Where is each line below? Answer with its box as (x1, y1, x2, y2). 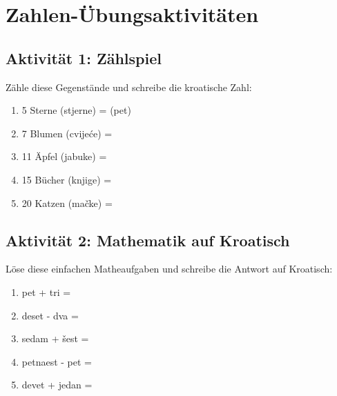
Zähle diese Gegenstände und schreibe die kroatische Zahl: (6, 79, 252, 94)
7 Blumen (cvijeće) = (21, 126, 113, 140)
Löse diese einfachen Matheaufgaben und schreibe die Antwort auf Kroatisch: (6, 261, 333, 276)
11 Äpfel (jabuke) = (21, 149, 107, 164)
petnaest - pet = (21, 354, 92, 368)
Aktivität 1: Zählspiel (6, 47, 162, 68)
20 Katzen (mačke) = (21, 195, 113, 210)
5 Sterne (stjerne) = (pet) (21, 103, 131, 117)
